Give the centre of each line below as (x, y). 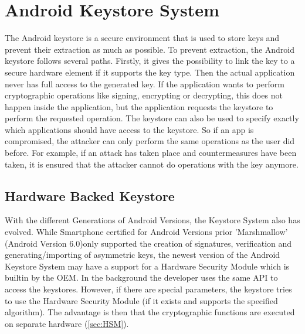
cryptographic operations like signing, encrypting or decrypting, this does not (144, 95)
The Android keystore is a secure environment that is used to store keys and (142, 38)
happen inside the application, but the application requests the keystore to (139, 106)
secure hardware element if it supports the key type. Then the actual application (150, 72)
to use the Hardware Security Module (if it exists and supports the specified (141, 300)
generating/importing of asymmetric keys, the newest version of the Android (143, 255)
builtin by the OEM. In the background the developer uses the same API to (141, 277)
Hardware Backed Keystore (90, 195)
